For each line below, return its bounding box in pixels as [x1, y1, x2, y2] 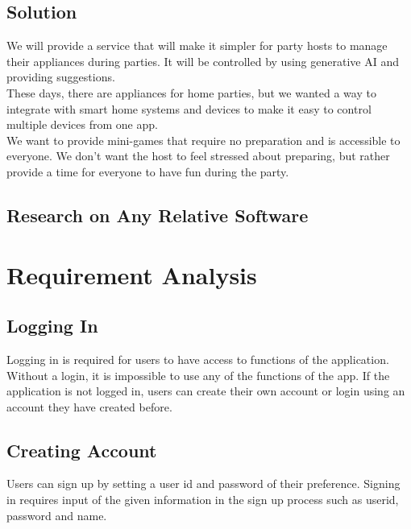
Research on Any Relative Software [6, 202, 309, 227]
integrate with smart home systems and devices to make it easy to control [6, 100, 372, 117]
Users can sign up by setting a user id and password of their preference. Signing [6, 475, 401, 492]
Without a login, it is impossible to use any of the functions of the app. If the [6, 366, 390, 383]
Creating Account [6, 437, 157, 462]
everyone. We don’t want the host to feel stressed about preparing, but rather [6, 147, 390, 164]
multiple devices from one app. [6, 116, 158, 133]
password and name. [6, 506, 107, 523]
